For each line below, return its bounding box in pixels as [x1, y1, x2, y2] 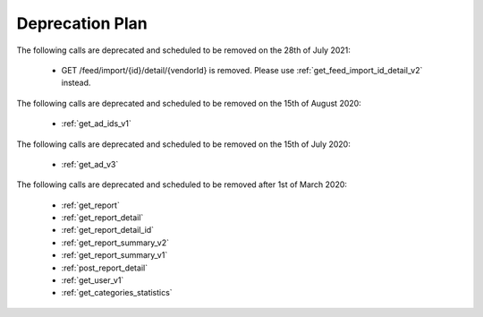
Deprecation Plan [16, 13, 148, 33]
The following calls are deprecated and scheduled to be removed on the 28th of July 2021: [16, 45, 351, 56]
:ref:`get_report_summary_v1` [61, 250, 168, 261]
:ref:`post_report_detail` [61, 262, 148, 273]
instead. [61, 77, 91, 89]
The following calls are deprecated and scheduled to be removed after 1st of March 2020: [16, 179, 348, 190]
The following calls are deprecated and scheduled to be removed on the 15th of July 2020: [16, 139, 351, 150]
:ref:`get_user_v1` [61, 275, 124, 286]
